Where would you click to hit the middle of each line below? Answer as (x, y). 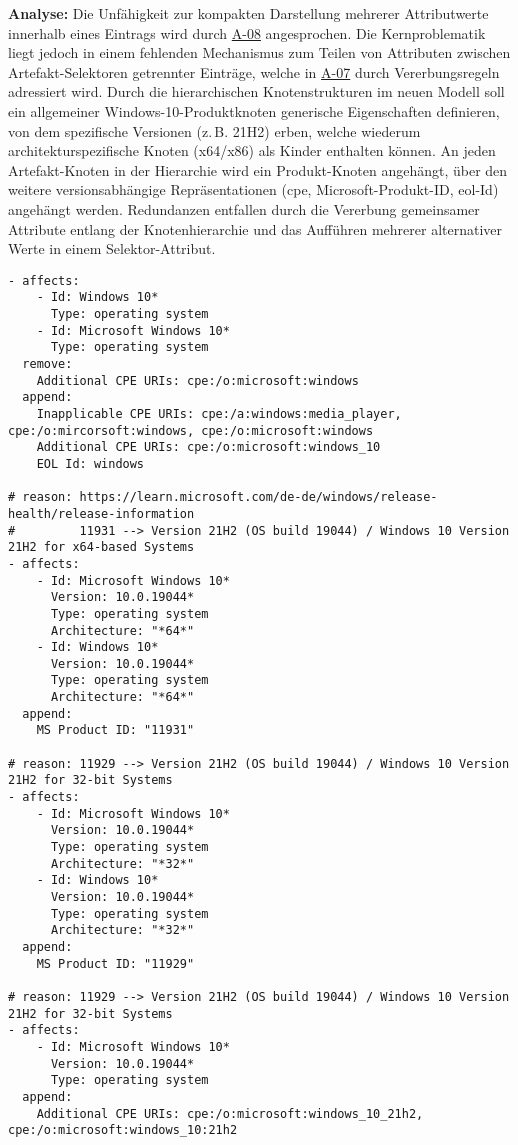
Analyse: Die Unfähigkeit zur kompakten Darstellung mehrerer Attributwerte (248, 13)
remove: (47, 364)
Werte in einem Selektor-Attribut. (112, 248)
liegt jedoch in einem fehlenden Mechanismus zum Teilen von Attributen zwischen (259, 52)
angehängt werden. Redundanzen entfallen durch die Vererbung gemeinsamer (244, 208)
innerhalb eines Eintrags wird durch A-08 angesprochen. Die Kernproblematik (247, 32)
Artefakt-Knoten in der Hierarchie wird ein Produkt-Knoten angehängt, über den (258, 169)
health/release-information (101, 513)
